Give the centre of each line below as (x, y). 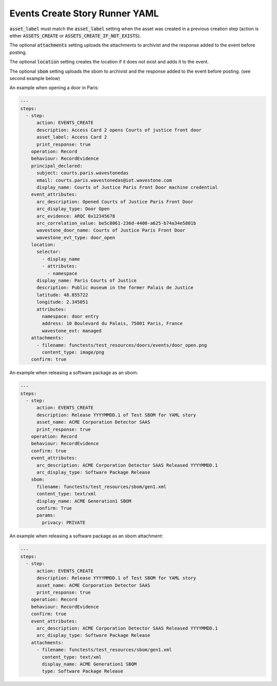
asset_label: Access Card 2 (72, 137)
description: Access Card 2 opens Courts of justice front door (119, 130)
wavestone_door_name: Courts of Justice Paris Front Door (111, 230)
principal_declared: (57, 166)
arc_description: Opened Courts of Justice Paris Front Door (115, 202)
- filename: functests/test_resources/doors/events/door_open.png (122, 345)
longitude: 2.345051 (62, 302)
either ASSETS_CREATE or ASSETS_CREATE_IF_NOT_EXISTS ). (75, 35)
